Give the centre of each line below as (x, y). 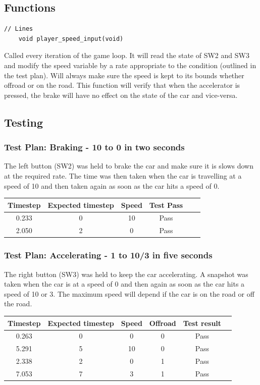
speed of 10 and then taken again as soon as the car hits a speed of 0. (112, 185)
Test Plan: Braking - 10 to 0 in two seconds (94, 147)
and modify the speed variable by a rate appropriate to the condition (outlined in (130, 65)
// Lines (19, 29)
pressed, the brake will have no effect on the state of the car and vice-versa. (121, 95)
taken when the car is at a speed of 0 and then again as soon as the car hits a (124, 284)
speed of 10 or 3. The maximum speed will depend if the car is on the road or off (129, 293)
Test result (202, 323)
